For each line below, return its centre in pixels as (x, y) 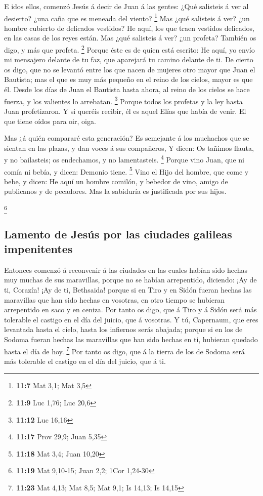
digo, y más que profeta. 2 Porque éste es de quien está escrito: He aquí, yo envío (129, 49)
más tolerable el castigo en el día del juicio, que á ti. (85, 361)
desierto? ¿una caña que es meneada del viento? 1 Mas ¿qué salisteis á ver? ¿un (127, 17)
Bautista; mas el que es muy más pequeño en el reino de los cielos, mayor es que (128, 79)
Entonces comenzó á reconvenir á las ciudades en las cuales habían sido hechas (126, 270)
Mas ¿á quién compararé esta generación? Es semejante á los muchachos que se (127, 138)
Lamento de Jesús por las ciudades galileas (118, 234)
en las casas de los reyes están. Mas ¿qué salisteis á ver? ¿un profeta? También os (130, 38)
